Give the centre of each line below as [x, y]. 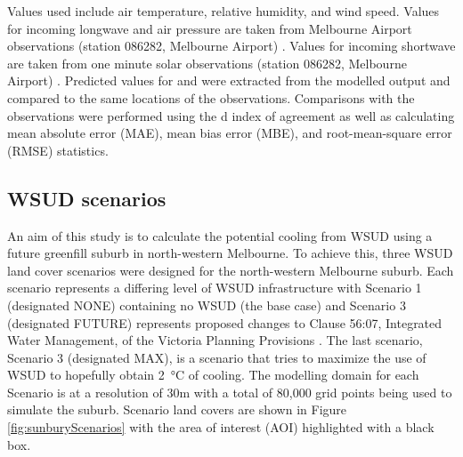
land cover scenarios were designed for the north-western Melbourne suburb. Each [231, 270]
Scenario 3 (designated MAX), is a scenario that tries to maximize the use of [217, 357]
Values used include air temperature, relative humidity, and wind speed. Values [223, 11]
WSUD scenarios [87, 198]
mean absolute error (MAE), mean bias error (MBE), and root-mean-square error [230, 133]
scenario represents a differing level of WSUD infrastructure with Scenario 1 [215, 288]
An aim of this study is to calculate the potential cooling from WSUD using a [220, 235]
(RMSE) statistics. [58, 150]
